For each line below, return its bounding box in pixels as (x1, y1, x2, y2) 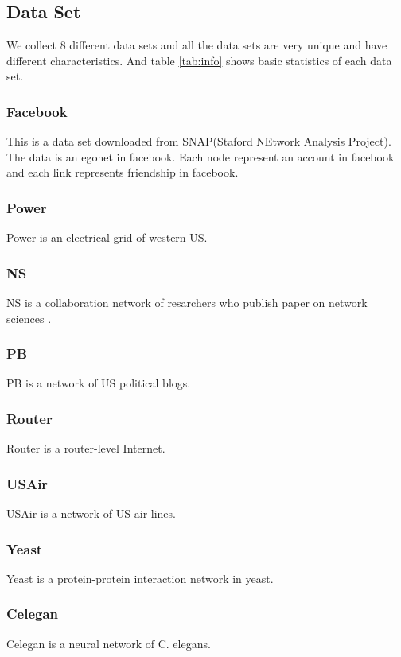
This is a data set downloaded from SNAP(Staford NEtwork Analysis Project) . (6, 133, 391, 150)
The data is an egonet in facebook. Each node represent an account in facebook (6, 148, 395, 165)
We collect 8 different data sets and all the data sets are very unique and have (6, 37, 387, 53)
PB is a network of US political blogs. (6, 375, 191, 391)
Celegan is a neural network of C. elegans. (6, 635, 211, 651)
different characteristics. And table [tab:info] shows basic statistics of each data (6, 52, 392, 68)
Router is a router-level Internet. (6, 440, 165, 457)
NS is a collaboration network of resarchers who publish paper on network (6, 294, 368, 311)
